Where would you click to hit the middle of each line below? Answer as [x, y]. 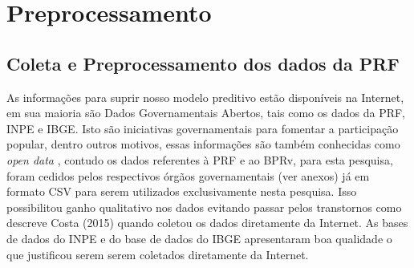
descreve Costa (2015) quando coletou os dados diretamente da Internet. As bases [207, 223]
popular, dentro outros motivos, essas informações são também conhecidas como [203, 144]
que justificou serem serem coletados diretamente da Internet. [158, 254]
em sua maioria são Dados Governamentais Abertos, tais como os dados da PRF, [206, 113]
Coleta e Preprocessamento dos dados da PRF [203, 63]
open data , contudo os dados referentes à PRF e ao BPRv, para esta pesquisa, [200, 159]
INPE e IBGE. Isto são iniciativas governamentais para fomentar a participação [203, 128]
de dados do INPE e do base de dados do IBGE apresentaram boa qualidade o [199, 238]
